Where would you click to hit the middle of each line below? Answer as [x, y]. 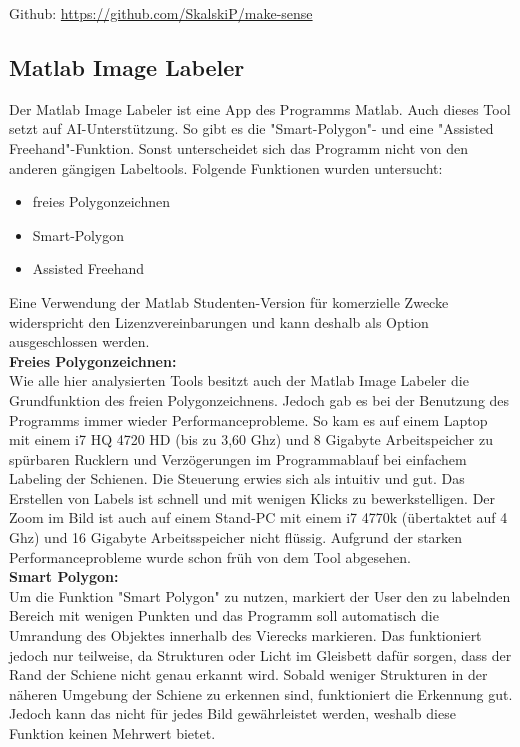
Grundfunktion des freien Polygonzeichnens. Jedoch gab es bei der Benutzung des [259, 399]
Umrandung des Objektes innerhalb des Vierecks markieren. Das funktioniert [245, 635]
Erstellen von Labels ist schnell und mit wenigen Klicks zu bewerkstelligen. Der [252, 497]
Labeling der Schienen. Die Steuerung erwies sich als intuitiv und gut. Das [237, 478]
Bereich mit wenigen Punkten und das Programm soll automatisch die [224, 615]
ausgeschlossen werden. [79, 341]
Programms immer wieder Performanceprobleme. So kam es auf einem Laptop [248, 419]
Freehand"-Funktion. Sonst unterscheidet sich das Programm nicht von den [238, 147]
